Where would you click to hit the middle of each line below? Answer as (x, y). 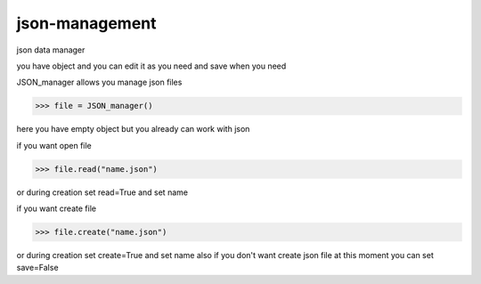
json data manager (51, 50)
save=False (37, 268)
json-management (86, 23)
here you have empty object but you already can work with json (133, 129)
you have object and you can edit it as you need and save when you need (151, 66)
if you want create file (57, 208)
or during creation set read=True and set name (102, 192)
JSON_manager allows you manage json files (99, 82)
